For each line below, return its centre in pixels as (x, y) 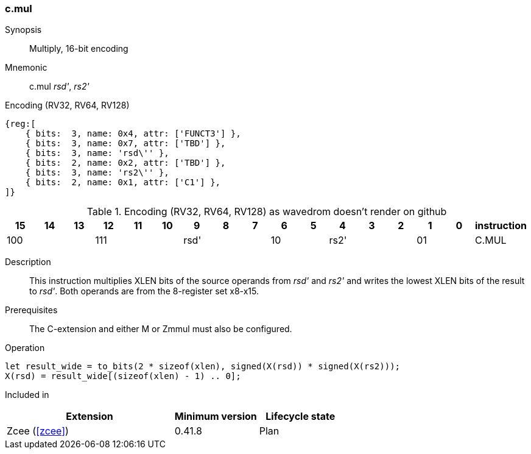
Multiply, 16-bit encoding (79, 49)
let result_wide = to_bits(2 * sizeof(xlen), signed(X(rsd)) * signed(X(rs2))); (203, 367)
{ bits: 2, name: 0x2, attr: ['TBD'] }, (125, 163)
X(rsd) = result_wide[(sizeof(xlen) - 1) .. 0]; (123, 376)
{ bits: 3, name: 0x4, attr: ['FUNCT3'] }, (133, 134)
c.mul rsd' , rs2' (59, 87)
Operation (25, 348)
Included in (27, 395)
